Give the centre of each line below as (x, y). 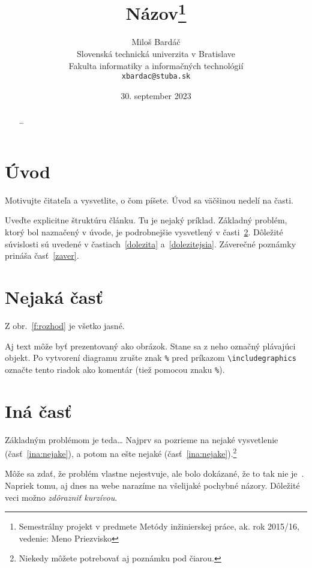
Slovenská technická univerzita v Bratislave (156, 54)
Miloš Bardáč (156, 42)
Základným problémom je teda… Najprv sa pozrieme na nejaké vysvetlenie (142, 439)
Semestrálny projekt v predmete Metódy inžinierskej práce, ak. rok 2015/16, (159, 526)
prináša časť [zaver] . (42, 255)
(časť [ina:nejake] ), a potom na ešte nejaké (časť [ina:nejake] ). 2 (121, 452)
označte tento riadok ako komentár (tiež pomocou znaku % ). (115, 369)
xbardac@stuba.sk (156, 77)
